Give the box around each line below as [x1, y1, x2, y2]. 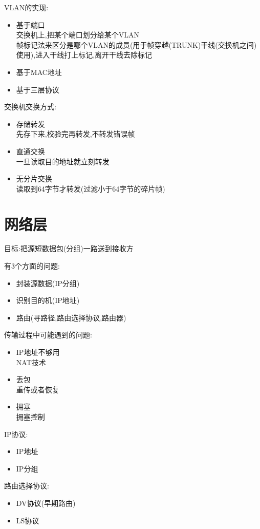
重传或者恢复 [16, 384, 59, 394]
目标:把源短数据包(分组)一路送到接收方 [4, 243, 134, 254]
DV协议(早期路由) [16, 497, 76, 508]
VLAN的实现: [4, 2, 49, 12]
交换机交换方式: [4, 101, 56, 112]
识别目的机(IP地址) [16, 295, 80, 306]
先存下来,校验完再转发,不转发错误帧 [16, 128, 135, 139]
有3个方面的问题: [4, 260, 60, 271]
